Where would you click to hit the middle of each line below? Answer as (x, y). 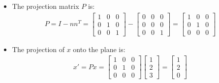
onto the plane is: (99, 49)
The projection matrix (46, 6)
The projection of (38, 49)
